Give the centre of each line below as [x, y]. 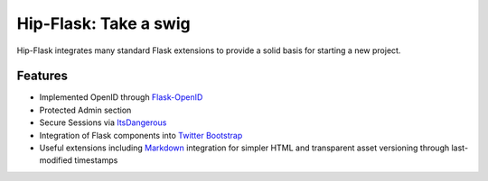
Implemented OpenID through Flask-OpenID [121, 97]
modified [56, 160]
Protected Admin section [85, 110]
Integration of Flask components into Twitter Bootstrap [141, 135]
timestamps [96, 160]
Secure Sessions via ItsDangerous [103, 122]
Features [42, 76]
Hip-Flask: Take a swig [103, 23]
